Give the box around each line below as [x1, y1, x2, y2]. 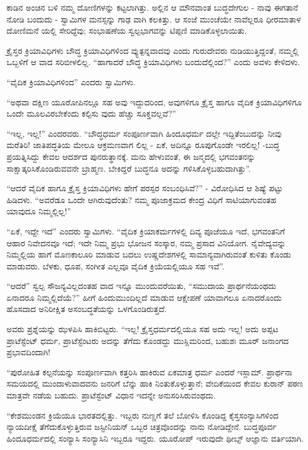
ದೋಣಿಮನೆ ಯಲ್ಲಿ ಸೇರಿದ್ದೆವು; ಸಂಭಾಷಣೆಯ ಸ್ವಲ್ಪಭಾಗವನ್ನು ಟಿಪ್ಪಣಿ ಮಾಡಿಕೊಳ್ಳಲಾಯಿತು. [7, 24, 247, 37]
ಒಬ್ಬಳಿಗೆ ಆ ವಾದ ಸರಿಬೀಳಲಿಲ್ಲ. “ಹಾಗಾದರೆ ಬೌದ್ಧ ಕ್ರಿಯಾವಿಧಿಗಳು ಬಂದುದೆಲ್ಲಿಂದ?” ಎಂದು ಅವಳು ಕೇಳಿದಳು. [7, 56, 300, 68]
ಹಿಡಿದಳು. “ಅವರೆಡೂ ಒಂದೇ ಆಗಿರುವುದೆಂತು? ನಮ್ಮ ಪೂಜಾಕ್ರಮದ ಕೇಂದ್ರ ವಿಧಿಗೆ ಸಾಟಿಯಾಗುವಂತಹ [7, 193, 277, 205]
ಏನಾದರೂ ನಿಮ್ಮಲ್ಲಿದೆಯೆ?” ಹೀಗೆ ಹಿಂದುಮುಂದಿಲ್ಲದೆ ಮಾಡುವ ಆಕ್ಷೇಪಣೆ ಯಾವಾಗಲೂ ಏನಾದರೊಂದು [7, 291, 282, 303]
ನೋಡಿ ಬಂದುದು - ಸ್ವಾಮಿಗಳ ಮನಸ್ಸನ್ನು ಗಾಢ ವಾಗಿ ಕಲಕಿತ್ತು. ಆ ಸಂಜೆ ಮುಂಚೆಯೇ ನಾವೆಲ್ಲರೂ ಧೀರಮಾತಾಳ [7, 12, 301, 25]
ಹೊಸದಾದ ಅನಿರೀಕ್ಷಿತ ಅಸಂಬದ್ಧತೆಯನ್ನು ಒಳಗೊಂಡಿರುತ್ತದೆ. [7, 303, 167, 315]
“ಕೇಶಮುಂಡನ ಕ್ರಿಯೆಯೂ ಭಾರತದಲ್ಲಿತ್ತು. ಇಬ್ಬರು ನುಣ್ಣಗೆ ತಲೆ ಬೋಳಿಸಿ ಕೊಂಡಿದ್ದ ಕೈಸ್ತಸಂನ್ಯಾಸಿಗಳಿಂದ [7, 409, 278, 421]
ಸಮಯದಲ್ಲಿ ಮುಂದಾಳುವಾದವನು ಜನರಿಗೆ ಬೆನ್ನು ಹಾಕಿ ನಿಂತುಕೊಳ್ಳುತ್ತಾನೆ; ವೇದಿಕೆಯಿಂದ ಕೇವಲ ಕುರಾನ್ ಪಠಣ [7, 377, 303, 390]
